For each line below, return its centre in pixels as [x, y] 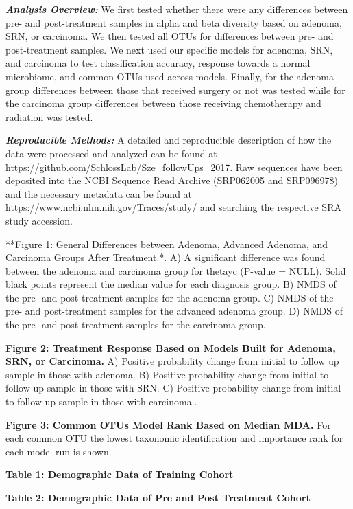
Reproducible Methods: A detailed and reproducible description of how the [169, 140]
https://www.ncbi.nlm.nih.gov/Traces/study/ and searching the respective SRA [173, 207]
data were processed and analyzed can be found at [111, 153]
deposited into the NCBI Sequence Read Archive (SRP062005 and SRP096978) [172, 180]
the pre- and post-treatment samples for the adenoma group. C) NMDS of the [170, 297]
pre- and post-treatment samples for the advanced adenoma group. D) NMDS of [174, 311]
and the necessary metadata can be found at [99, 193]
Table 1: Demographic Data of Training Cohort [120, 474]
